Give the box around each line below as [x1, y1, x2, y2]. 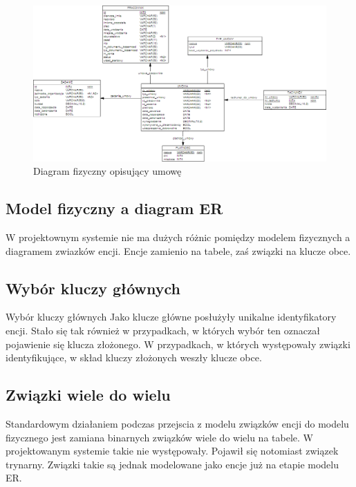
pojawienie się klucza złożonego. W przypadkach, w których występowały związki [6, 336, 350, 351]
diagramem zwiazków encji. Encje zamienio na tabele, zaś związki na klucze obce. [6, 243, 351, 258]
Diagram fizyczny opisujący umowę [33, 164, 182, 178]
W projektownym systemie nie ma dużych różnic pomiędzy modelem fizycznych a [6, 230, 350, 245]
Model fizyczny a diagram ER [6, 198, 223, 219]
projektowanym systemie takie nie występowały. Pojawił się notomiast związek [6, 443, 339, 458]
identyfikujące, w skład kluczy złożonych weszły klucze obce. [6, 350, 262, 365]
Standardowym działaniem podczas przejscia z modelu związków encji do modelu [6, 417, 349, 431]
